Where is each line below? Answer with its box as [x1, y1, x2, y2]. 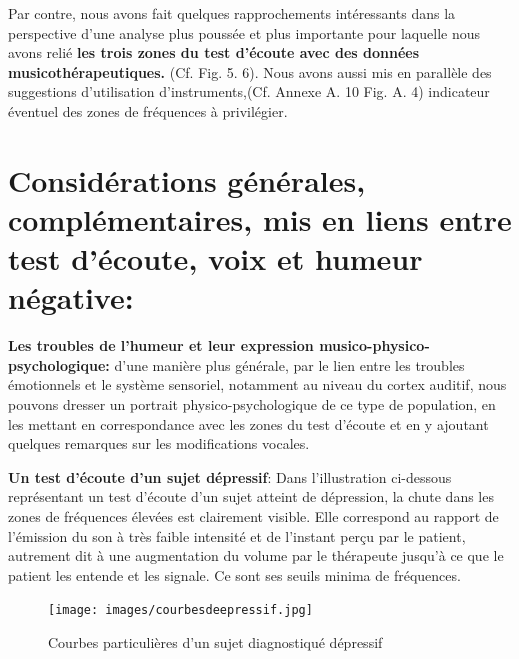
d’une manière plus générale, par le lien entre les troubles [114, 354, 465, 375]
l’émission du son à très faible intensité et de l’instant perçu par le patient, [8, 525, 466, 546]
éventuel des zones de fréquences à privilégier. [8, 100, 288, 121]
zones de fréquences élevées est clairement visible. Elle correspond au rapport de [8, 506, 499, 526]
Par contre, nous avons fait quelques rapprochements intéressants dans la [8, 3, 456, 23]
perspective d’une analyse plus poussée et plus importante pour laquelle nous [8, 22, 481, 43]
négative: [8, 277, 134, 318]
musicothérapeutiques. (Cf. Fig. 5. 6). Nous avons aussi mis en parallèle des [8, 61, 492, 82]
